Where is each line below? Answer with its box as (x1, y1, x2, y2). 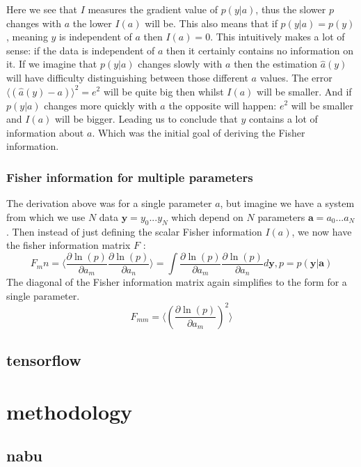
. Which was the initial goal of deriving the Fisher (92, 125, 305, 139)
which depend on (171, 209, 243, 224)
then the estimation (234, 56, 317, 71)
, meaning (6, 29, 48, 44)
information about (6, 125, 84, 139)
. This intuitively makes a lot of (210, 29, 345, 44)
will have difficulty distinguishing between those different (6, 70, 248, 84)
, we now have (291, 224, 352, 238)
